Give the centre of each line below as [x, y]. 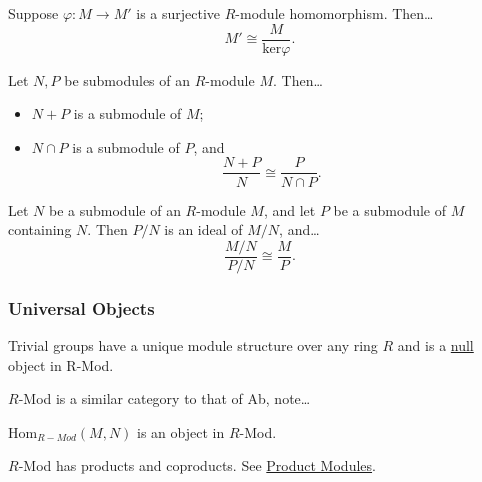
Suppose [33, 13]
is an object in [181, 431]
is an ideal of [203, 229]
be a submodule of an [114, 209]
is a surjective [178, 13]
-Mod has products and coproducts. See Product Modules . [197, 465]
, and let [289, 209]
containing [40, 229]
